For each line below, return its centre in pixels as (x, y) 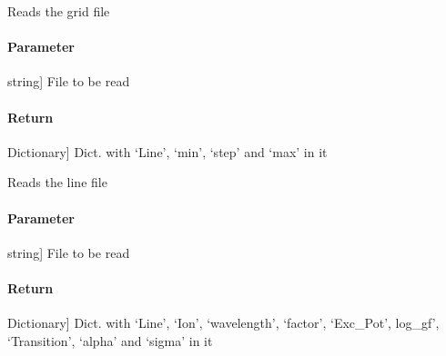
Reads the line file (57, 182)
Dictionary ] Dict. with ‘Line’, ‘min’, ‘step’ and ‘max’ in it (167, 151)
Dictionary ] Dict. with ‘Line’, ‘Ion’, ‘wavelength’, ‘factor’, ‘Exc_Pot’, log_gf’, (223, 323)
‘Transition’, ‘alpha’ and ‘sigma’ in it (110, 340)
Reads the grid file (59, 11)
